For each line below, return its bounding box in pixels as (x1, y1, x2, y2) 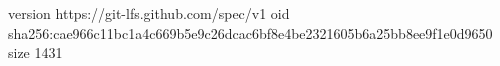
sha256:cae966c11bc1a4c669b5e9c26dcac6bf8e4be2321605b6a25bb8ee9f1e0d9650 (8, 22, 493, 43)
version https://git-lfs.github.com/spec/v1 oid (8, 3, 290, 23)
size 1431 (8, 42, 63, 63)
